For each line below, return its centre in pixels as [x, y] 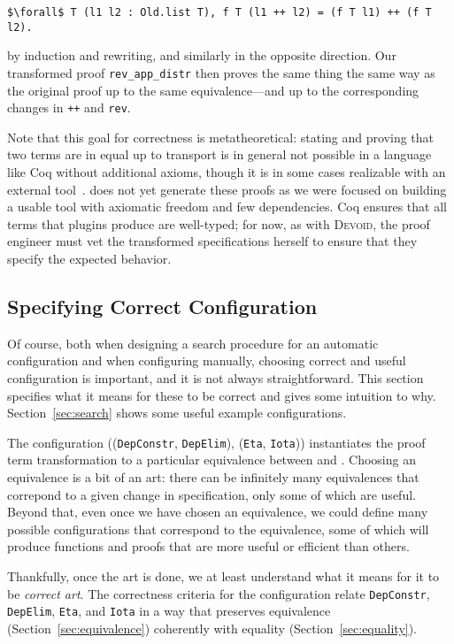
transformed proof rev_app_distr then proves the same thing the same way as [221, 72]
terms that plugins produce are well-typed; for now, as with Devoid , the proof [219, 223]
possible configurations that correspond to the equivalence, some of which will [218, 529]
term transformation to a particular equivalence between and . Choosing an [212, 460]
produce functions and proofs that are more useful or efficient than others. [208, 546]
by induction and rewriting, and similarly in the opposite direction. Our [202, 55]
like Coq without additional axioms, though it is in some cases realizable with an [227, 172]
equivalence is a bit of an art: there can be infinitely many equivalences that [213, 476]
